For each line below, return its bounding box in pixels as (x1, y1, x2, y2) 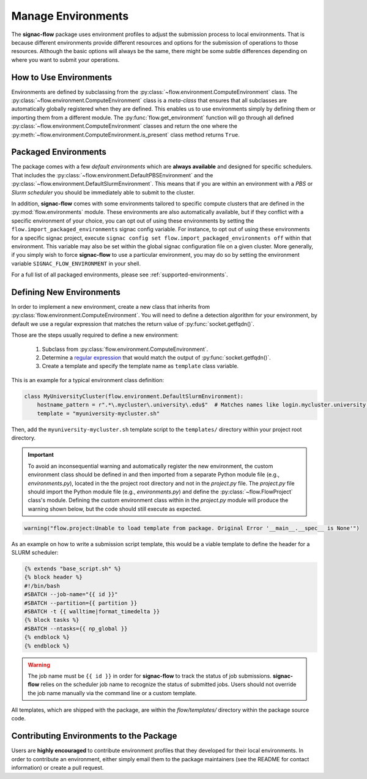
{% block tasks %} (24, 616, 80, 624)
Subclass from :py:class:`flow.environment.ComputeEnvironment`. (42, 345, 209, 353)
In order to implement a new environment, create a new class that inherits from (11, 303, 210, 311)
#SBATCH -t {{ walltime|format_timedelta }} (24, 608, 160, 615)
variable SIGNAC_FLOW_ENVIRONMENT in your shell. (11, 260, 141, 267)
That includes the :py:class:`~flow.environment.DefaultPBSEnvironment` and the (11, 171, 213, 179)
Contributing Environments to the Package (11, 731, 177, 741)
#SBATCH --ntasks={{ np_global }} (24, 625, 128, 632)
